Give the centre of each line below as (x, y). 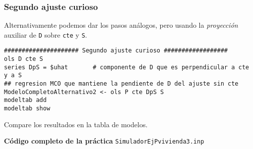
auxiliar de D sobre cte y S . (46, 34)
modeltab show (27, 109)
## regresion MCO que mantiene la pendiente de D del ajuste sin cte (121, 84)
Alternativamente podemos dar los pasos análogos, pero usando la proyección (121, 25)
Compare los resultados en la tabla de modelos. (76, 124)
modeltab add (25, 100)
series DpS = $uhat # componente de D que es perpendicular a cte (126, 67)
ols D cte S (24, 59)
